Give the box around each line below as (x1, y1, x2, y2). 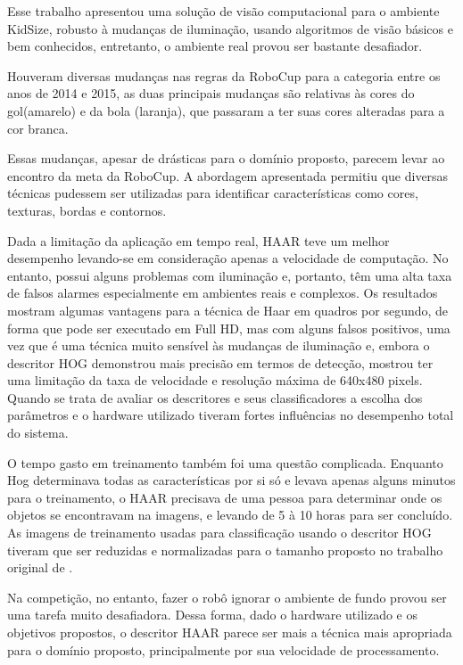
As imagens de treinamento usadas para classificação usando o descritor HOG (7, 523, 432, 542)
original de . (7, 558, 73, 577)
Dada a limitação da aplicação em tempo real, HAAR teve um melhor (7, 231, 390, 250)
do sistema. (7, 423, 69, 442)
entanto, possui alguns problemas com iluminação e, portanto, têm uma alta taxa (7, 266, 452, 284)
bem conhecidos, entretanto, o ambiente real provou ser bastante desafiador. (7, 37, 423, 55)
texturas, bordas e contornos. (7, 201, 167, 219)
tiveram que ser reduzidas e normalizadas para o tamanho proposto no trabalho (7, 540, 443, 559)
